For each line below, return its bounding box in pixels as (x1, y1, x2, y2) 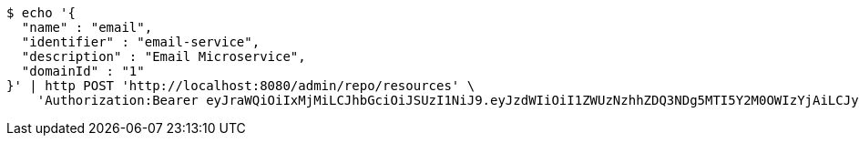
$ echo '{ (6, 5, 76, 20)
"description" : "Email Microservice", (21, 49, 306, 64)
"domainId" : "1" (21, 64, 145, 78)
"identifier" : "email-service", (21, 35, 261, 49)
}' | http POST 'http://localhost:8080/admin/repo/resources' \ (6, 78, 476, 93)
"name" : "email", (21, 20, 153, 35)
